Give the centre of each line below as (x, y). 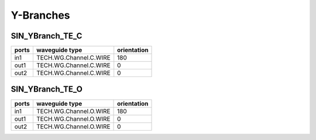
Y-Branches (40, 15)
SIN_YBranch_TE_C (47, 36)
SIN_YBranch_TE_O (47, 90)
